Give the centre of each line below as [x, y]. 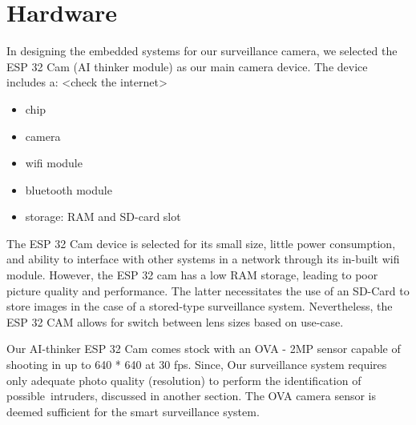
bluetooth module [69, 189]
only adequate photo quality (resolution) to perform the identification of [184, 380]
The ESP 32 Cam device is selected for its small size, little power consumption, [201, 243]
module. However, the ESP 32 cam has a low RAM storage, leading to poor [192, 275]
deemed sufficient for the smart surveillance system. [133, 411]
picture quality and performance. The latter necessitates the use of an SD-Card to [208, 290]
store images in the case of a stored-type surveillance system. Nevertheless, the [200, 306]
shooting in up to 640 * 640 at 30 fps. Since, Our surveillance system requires [197, 365]
